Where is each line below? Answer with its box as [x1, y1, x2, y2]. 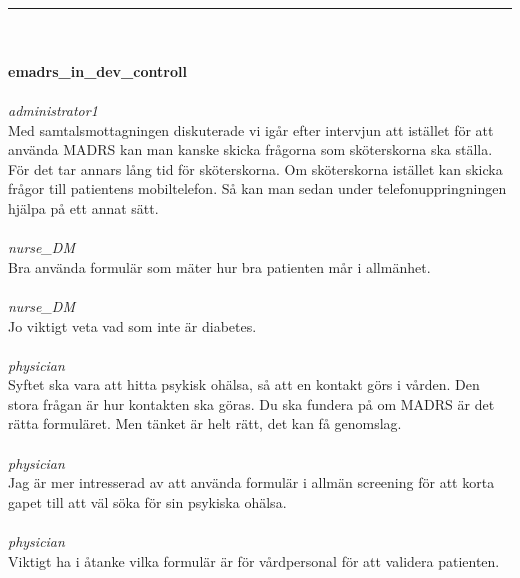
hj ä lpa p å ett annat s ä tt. [8, 197, 159, 218]
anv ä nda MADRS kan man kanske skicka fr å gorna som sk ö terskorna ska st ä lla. [8, 139, 493, 160]
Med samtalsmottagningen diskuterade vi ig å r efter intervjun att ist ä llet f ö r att [8, 119, 494, 140]
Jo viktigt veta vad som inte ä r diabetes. [8, 315, 257, 336]
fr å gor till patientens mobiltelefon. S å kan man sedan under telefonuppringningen [8, 178, 507, 199]
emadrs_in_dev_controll [8, 60, 187, 81]
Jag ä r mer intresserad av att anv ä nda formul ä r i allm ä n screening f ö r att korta [8, 472, 495, 493]
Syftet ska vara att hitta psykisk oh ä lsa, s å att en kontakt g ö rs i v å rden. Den [8, 374, 480, 395]
